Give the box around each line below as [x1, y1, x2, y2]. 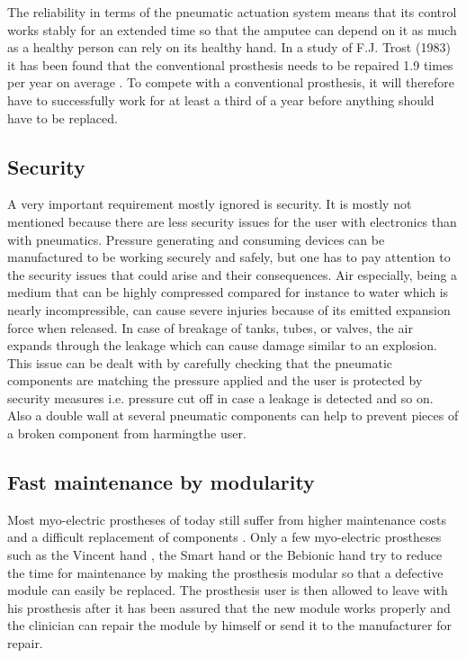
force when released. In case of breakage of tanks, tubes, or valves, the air [7, 318, 413, 337]
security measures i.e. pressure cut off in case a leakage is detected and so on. [7, 388, 434, 407]
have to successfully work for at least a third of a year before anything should [7, 90, 435, 109]
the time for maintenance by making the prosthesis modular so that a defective [7, 563, 444, 581]
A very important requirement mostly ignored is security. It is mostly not [7, 194, 412, 213]
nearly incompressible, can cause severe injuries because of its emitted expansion [7, 300, 451, 319]
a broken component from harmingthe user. [7, 424, 246, 443]
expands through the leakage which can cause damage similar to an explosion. [7, 336, 437, 355]
